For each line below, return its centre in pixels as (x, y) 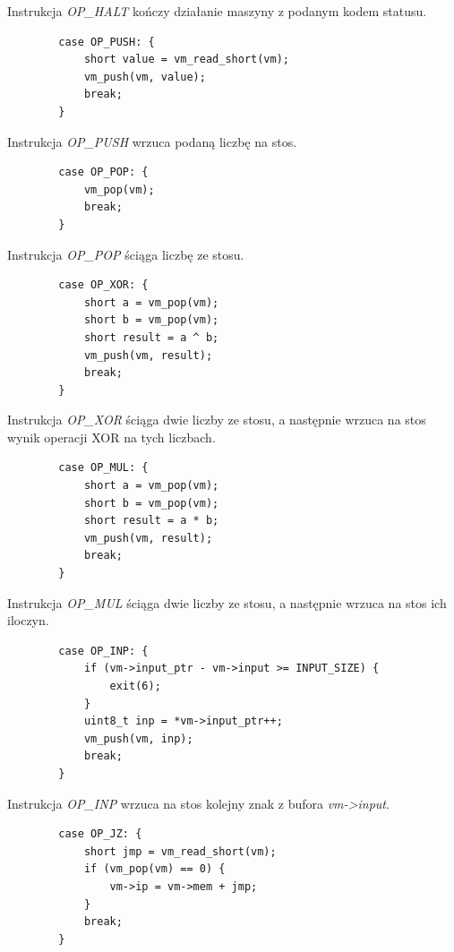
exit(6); (135, 686)
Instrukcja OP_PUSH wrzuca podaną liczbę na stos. (152, 141)
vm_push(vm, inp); (138, 738)
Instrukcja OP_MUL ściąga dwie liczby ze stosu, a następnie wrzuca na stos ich (227, 602)
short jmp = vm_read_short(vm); (180, 851)
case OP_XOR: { (103, 285)
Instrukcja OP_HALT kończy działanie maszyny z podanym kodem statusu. (217, 11)
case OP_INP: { (103, 651)
